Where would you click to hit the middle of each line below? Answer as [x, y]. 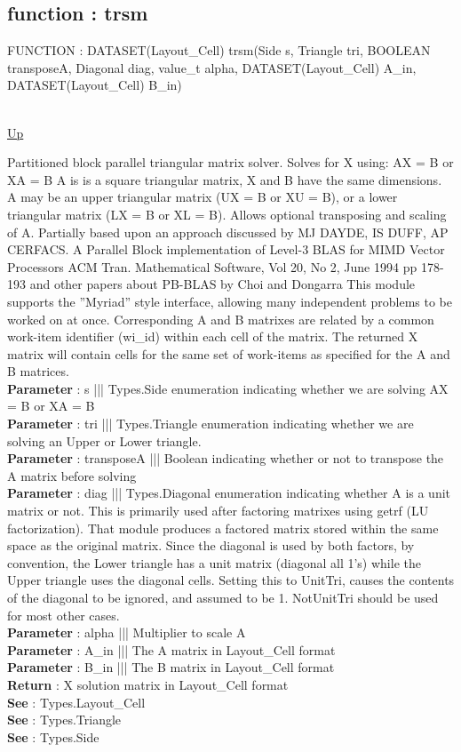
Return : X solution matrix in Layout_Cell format [148, 684]
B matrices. [38, 371]
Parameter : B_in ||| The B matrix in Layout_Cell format [171, 667]
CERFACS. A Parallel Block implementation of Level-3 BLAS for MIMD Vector [226, 249]
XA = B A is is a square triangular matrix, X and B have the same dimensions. [225, 179]
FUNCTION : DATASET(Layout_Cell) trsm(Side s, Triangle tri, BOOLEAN [219, 50]
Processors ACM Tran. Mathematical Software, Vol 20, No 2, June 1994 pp [212, 266]
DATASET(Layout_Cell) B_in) [95, 85]
